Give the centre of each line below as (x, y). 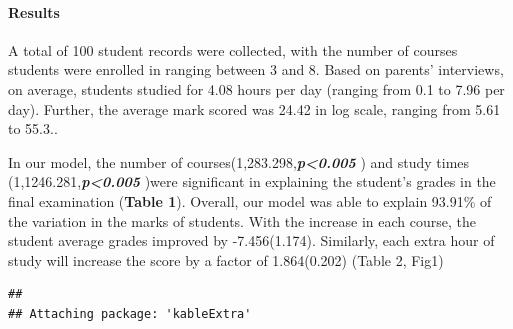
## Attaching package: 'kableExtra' (130, 313)
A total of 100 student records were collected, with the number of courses (233, 49)
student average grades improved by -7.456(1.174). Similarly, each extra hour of (251, 240)
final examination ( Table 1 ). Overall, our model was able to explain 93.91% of (250, 200)
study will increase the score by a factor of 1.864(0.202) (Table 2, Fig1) (226, 259)
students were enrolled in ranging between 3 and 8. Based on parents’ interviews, (256, 69)
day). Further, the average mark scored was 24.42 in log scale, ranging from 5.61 (254, 108)
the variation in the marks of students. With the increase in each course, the (242, 220)
